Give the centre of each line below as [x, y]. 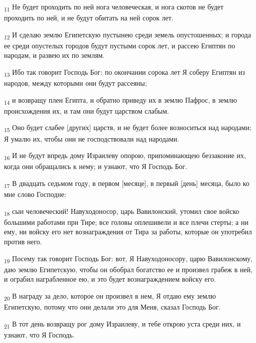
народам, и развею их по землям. [54, 55]
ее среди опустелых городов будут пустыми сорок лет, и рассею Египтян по [120, 45]
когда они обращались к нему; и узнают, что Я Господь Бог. [96, 166]
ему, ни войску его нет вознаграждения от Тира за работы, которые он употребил [128, 232]
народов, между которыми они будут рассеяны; [75, 83]
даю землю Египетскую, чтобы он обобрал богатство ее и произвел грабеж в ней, [128, 269]
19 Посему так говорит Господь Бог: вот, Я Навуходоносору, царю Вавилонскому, [128, 259]
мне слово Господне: [35, 194]
